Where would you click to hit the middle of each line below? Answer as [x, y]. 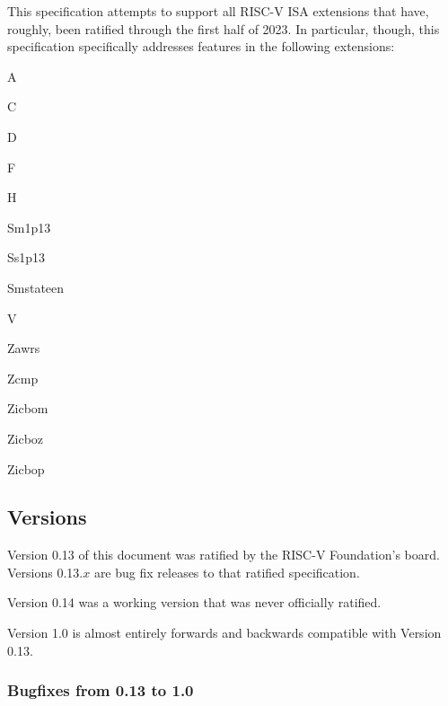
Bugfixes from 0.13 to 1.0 [101, 690]
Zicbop [26, 468]
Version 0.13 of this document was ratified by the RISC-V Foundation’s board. [224, 555]
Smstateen [36, 287]
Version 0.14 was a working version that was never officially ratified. [194, 602]
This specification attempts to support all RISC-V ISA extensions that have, [218, 11]
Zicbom [28, 408]
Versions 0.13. [45, 572]
